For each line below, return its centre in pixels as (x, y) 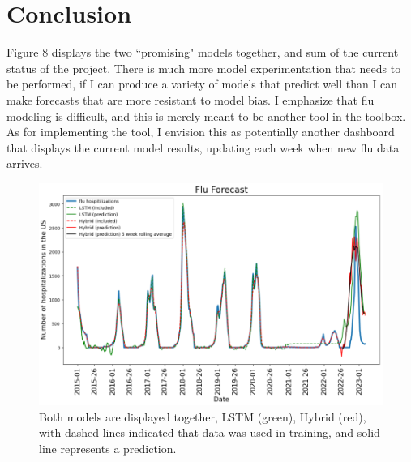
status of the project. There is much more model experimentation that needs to (204, 68)
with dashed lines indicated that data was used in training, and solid (210, 432)
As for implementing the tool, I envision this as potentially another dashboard (201, 132)
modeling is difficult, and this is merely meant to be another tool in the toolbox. (206, 115)
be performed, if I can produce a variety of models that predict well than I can (202, 84)
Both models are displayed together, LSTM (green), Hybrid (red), (203, 416)
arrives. (25, 163)
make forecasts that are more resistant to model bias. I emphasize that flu (191, 99)
